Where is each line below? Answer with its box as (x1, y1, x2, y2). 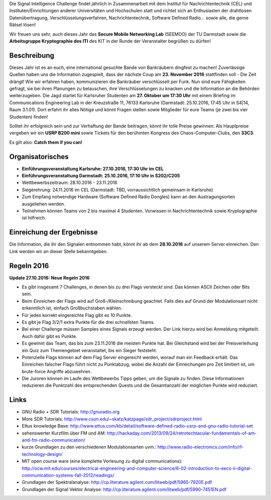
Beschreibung (9, 51, 55, 60)
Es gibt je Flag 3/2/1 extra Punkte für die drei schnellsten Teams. (22, 319, 155, 325)
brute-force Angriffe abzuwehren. (22, 368, 92, 374)
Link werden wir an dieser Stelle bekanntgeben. (9, 248, 108, 254)
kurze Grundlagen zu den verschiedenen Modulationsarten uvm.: (22, 444, 157, 450)
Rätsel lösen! (9, 22, 36, 28)
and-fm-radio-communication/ (22, 437, 85, 443)
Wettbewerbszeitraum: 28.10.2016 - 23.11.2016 (22, 180, 117, 186)
